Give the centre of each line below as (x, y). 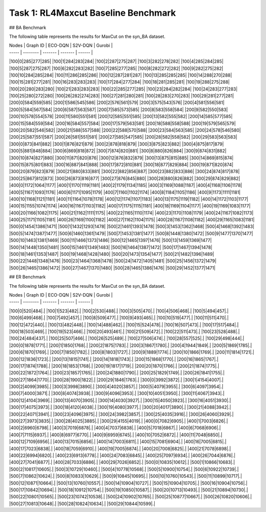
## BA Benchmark (28, 28)
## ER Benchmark (28, 277)
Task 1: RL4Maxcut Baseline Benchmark (92, 13)
